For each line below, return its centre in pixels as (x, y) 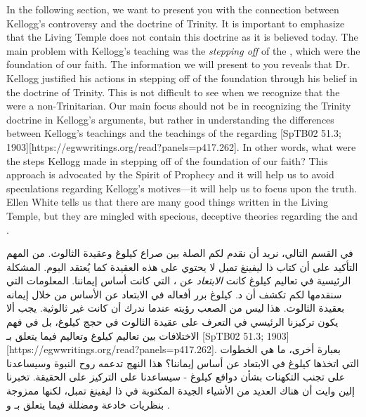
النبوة (65, 363)
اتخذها (326, 363)
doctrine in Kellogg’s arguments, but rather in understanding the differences (170, 119)
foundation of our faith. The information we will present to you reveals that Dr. (178, 64)
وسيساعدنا (29, 363)
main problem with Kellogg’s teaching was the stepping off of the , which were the (183, 50)
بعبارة (329, 349)
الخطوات (239, 349)
